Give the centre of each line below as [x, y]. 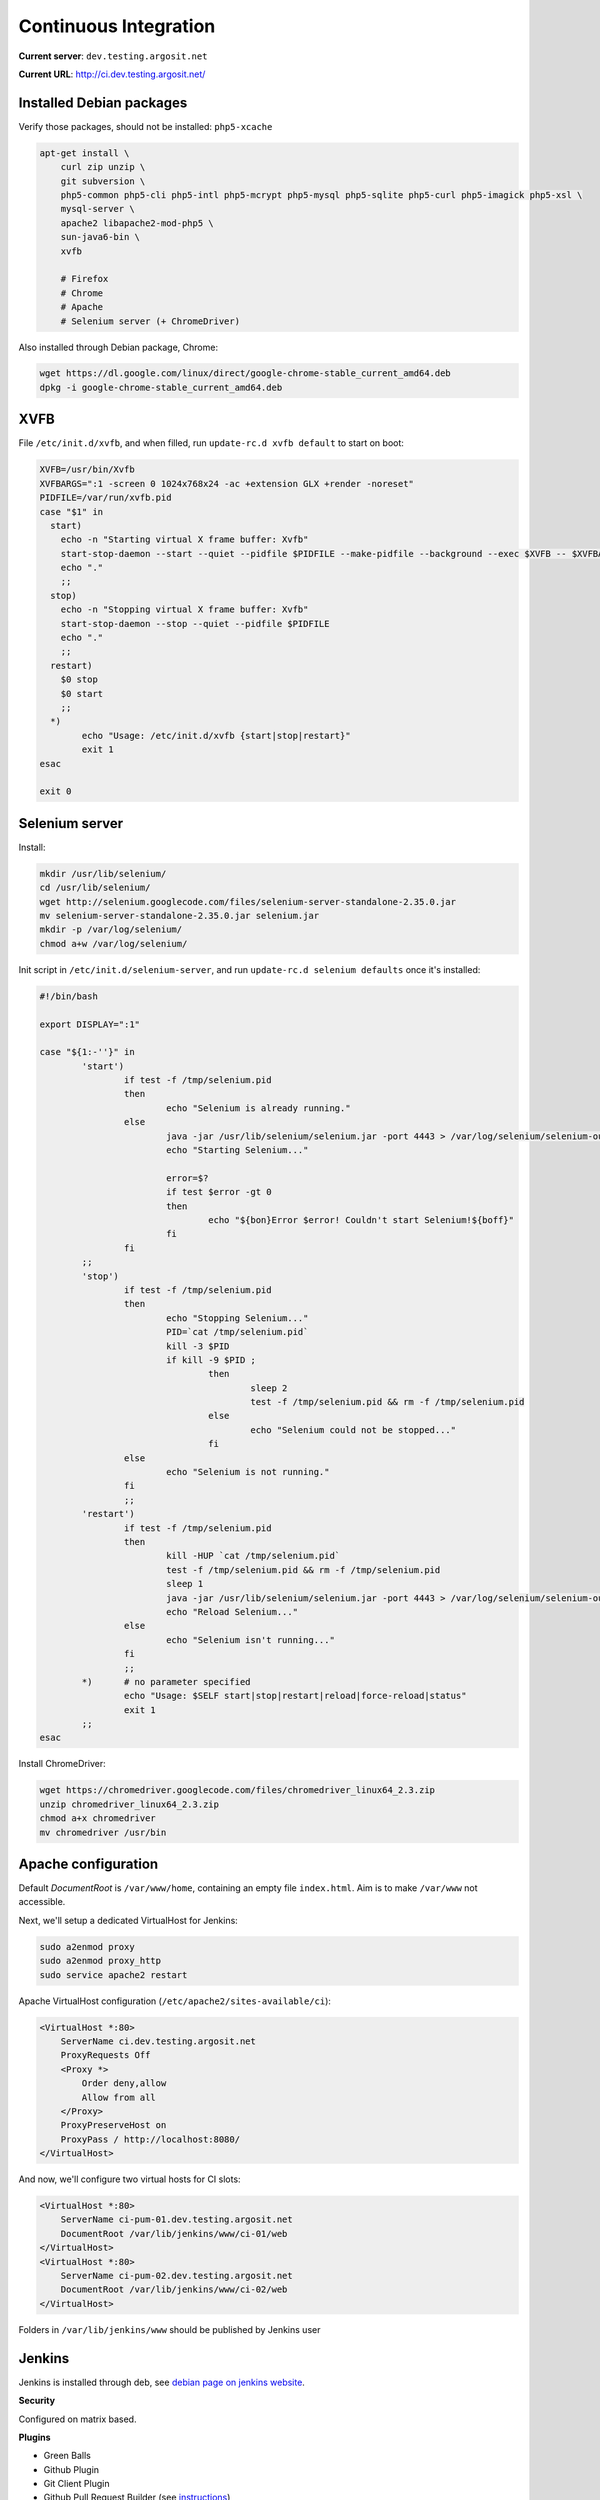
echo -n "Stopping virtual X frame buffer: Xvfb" [184, 609]
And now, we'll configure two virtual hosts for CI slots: [129, 2179]
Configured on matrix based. [77, 2419]
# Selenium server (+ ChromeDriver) [150, 321]
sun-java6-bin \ [100, 237]
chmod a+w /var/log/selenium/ [113, 943]
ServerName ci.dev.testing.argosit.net [158, 2041]
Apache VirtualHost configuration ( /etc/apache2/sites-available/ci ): [175, 2001]
